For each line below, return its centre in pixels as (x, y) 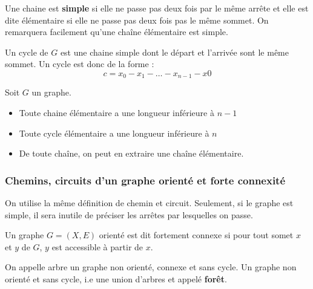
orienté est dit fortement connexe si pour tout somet (196, 235)
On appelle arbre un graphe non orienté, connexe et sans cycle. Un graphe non (151, 267)
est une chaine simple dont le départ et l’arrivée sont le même (174, 52)
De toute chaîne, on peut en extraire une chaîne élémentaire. (131, 153)
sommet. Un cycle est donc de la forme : (80, 64)
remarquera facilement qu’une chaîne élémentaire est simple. (117, 32)
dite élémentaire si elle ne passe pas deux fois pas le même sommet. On (137, 20)
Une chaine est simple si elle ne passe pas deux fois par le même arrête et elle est (157, 8)
